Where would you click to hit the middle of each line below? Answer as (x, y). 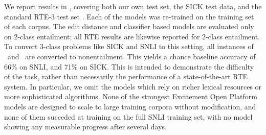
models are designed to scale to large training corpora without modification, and (130, 106)
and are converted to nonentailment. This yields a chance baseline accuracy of (131, 56)
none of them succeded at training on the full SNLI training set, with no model (128, 116)
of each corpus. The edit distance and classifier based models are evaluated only (129, 26)
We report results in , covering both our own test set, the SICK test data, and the (133, 6)
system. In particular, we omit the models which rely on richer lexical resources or (133, 86)
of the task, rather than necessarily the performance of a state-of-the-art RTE (126, 76)
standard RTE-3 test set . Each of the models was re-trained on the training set (129, 16)
